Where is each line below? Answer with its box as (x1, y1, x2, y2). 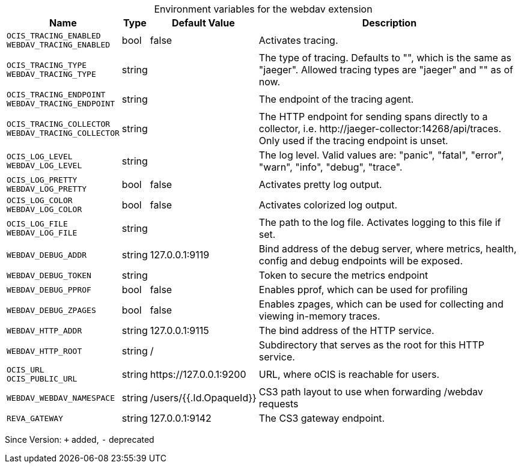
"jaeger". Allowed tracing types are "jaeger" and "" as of (258, 64, 513, 76)
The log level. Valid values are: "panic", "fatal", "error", (258, 149, 504, 161)
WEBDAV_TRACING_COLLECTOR (7, 129, 120, 138)
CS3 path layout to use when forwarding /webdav (258, 386, 483, 398)
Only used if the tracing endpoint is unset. (258, 135, 448, 147)
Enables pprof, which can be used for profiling (258, 284, 468, 296)
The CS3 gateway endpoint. (258, 412, 385, 424)
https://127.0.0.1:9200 (150, 368, 246, 380)
